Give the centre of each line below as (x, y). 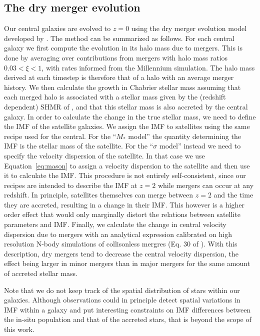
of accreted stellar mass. (41, 273)
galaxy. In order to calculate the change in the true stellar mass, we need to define (130, 116)
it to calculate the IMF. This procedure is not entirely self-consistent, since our (125, 175)
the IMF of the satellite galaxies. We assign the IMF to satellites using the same (127, 126)
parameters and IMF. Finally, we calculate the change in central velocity (115, 224)
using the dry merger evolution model (189, 28)
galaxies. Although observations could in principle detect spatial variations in (122, 300)
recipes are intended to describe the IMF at (71, 185)
